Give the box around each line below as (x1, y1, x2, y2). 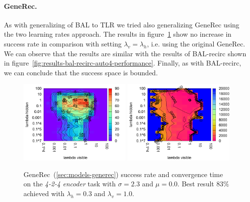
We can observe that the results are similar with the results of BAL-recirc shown (4, 48, 247, 58)
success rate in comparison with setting (4, 38, 122, 48)
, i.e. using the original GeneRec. (147, 38, 245, 48)
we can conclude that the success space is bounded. (4, 67, 158, 77)
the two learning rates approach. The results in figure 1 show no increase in (4, 29, 232, 39)
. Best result (177, 179, 214, 189)
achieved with (24, 188, 65, 198)
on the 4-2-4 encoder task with (24, 179, 116, 189)
